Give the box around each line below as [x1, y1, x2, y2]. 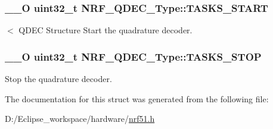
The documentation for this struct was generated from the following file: [5, 92, 269, 105]
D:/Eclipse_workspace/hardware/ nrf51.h [5, 112, 155, 125]
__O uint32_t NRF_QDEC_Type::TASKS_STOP [5, 49, 262, 64]
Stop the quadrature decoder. [5, 73, 112, 85]
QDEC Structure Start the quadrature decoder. [18, 24, 193, 36]
